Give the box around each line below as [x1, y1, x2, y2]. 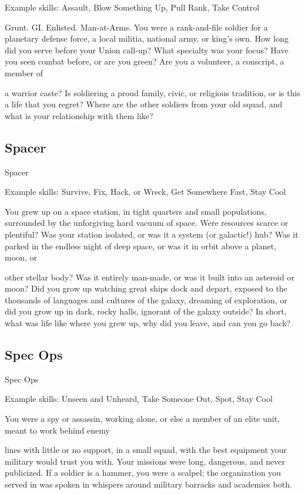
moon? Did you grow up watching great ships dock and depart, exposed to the [5, 282, 287, 295]
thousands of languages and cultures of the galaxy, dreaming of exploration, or [5, 293, 287, 306]
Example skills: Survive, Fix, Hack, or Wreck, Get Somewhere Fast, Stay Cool [5, 185, 286, 198]
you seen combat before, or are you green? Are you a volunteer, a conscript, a [5, 55, 284, 67]
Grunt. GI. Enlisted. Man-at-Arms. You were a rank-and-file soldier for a [5, 21, 268, 33]
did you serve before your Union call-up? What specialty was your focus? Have [5, 43, 289, 56]
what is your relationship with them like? [5, 109, 153, 121]
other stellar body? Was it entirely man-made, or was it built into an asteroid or [5, 270, 294, 283]
